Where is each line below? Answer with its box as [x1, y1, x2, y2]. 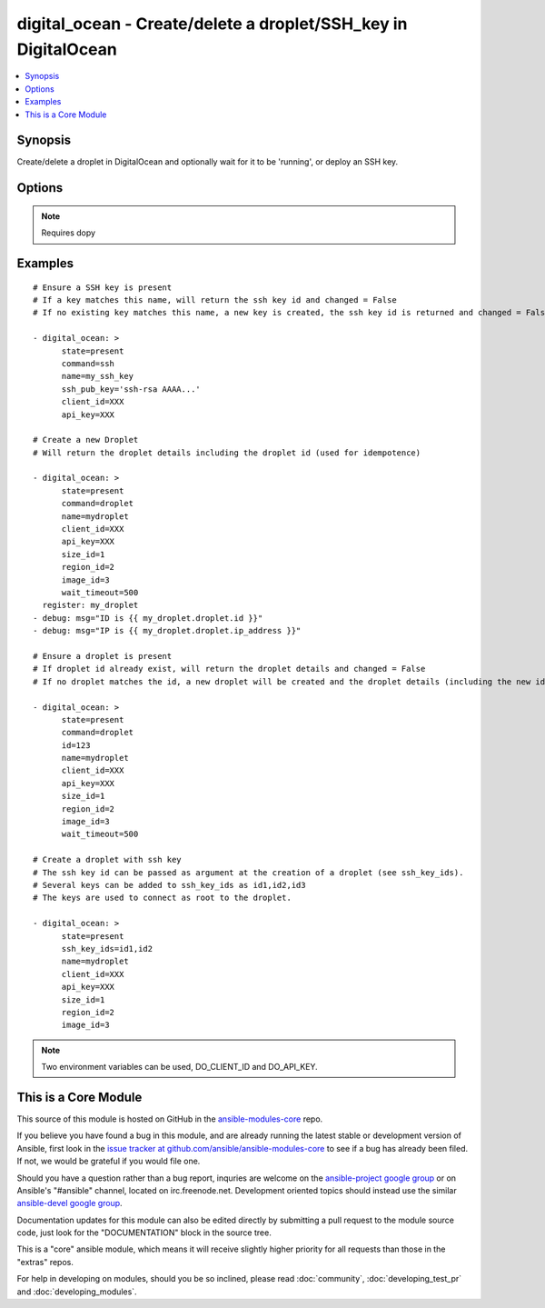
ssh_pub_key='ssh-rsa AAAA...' [61, 384, 202, 394]
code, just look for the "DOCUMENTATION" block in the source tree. [16, 1227, 272, 1238]
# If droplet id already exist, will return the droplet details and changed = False [33, 664, 426, 674]
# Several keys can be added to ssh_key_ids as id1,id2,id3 [33, 880, 306, 890]
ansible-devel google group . [16, 1198, 123, 1209]
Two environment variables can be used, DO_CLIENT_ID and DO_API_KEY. [41, 1062, 318, 1073]
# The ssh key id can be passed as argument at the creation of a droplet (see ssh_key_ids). [33, 867, 464, 877]
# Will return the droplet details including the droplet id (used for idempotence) [33, 447, 421, 458]
